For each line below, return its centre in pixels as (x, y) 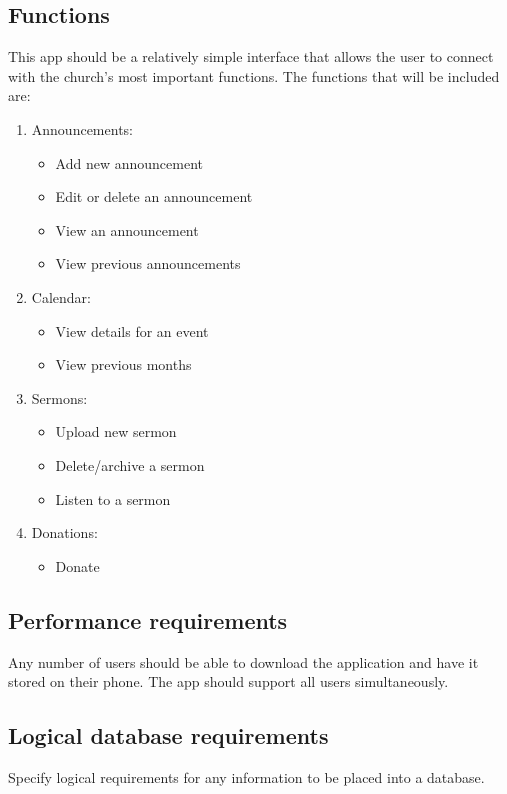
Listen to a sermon (113, 498)
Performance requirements (148, 619)
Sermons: (59, 397)
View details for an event (132, 330)
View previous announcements (148, 263)
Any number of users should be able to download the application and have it (243, 661)
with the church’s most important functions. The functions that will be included (254, 75)
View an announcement (127, 229)
